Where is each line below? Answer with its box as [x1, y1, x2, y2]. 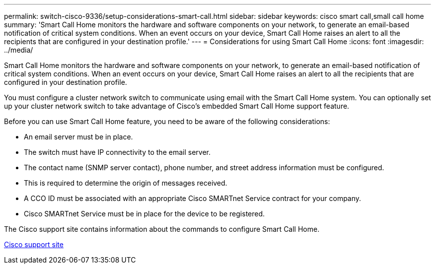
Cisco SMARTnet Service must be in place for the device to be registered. [24, 209, 265, 218]
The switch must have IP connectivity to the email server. [24, 148, 211, 156]
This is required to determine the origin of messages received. [24, 179, 227, 187]
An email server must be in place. [24, 133, 133, 141]
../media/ [4, 46, 33, 54]
